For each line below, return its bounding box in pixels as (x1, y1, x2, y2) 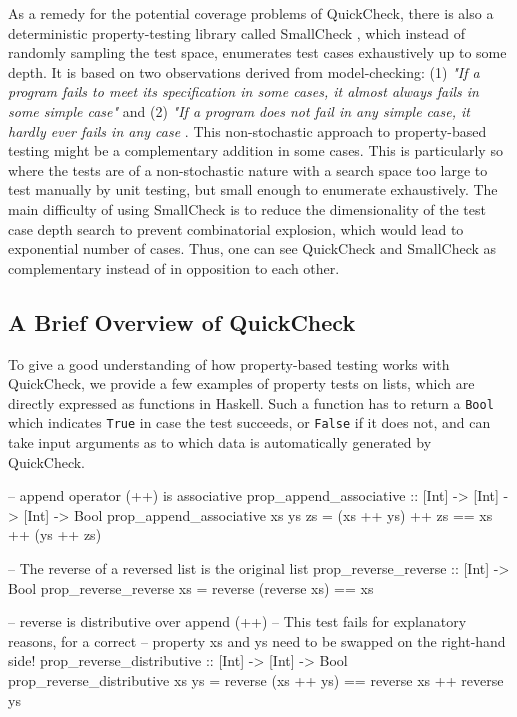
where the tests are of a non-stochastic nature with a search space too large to (8, 159, 488, 180)
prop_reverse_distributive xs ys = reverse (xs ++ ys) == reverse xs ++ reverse (8, 669, 504, 690)
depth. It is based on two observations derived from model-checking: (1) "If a (8, 61, 480, 82)
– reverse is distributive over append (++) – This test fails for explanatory (8, 611, 467, 632)
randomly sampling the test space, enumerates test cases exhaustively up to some (8, 42, 507, 63)
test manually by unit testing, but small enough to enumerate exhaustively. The (8, 179, 498, 200)
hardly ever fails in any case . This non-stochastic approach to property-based (8, 120, 487, 141)
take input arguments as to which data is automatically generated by (8, 432, 432, 453)
